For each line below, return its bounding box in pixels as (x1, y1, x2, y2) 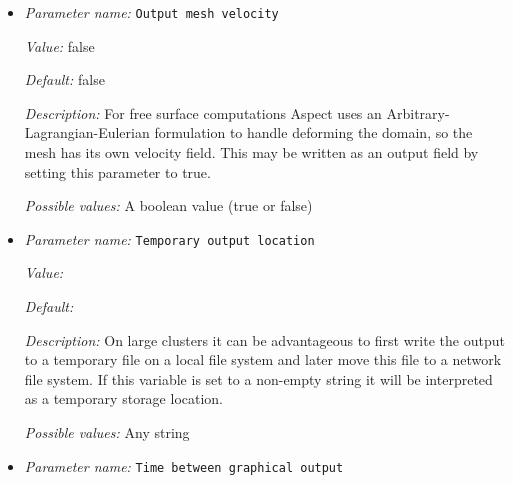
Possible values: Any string (24, 422, 190, 443)
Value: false (24, 35, 95, 56)
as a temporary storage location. (24, 388, 224, 409)
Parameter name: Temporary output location (24, 228, 315, 249)
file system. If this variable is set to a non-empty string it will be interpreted (24, 368, 493, 389)
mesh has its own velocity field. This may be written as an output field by (24, 142, 479, 163)
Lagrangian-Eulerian (24, 122, 150, 143)
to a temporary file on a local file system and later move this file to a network (24, 349, 502, 370)
